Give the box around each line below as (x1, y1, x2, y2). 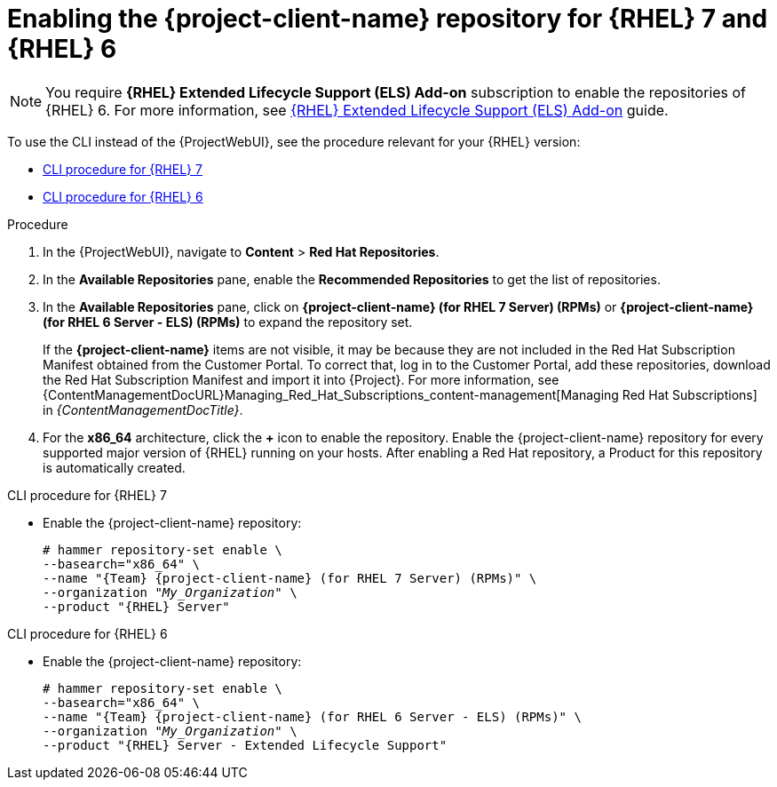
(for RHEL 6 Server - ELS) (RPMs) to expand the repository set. (43, 314, 413, 330)
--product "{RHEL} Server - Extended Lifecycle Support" (43, 737, 448, 752)
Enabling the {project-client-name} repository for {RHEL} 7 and (7, 4, 768, 34)
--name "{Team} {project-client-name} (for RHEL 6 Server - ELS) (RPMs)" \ (43, 709, 582, 724)
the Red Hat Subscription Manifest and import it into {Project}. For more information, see (43, 371, 559, 387)
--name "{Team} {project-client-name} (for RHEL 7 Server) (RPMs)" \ (43, 570, 537, 585)
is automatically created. (43, 459, 186, 475)
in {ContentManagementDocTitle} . (43, 401, 243, 417)
